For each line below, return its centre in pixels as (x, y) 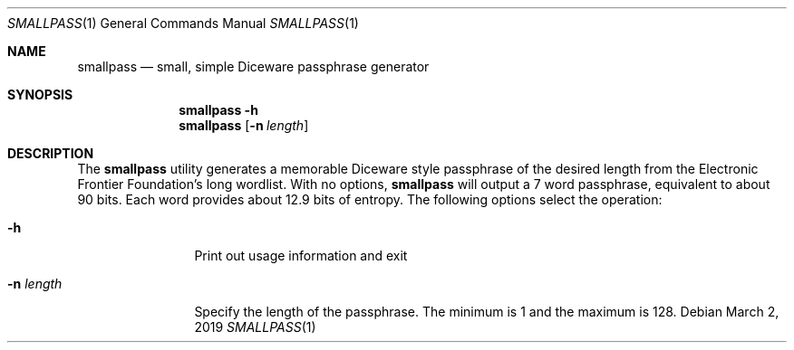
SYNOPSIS (40, 95)
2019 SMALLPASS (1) (255, 327)
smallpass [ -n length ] (244, 125)
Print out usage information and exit (301, 255)
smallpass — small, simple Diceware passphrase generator (253, 66)
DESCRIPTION (51, 153)
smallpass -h (218, 110)
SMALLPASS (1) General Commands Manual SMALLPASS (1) (183, 23)
